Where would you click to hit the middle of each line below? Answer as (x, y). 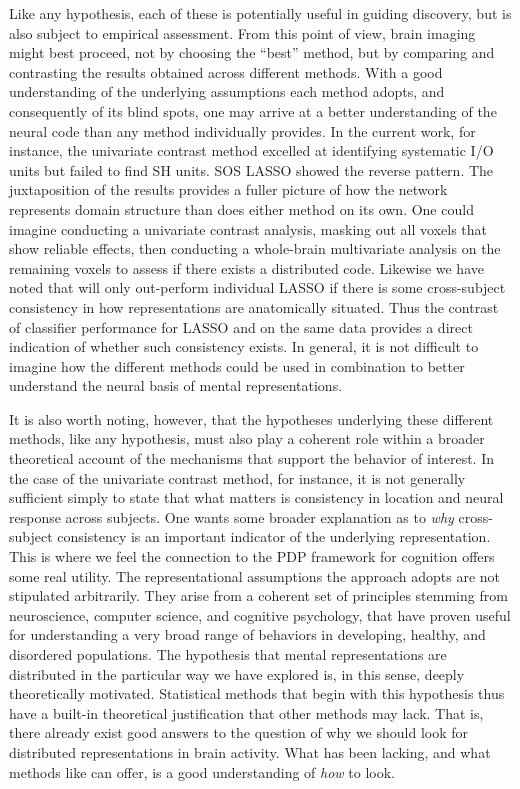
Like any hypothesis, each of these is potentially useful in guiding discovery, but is (260, 13)
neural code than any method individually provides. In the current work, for (242, 130)
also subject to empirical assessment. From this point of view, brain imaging (242, 32)
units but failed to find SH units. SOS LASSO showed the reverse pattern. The (251, 169)
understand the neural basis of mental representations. (176, 385)
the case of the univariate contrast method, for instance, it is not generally (237, 477)
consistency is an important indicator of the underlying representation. (274, 536)
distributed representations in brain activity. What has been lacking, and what (250, 751)
